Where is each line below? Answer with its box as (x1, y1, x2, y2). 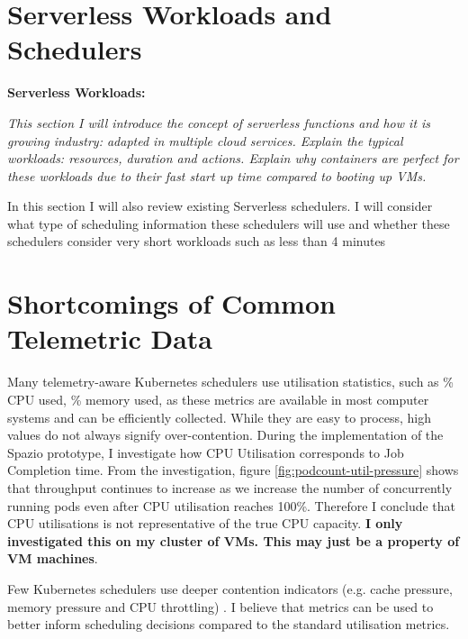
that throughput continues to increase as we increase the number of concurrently (7, 478, 453, 497)
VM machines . (7, 549, 98, 568)
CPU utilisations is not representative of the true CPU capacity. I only (7, 514, 403, 533)
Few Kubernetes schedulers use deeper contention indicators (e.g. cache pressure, (7, 579, 453, 598)
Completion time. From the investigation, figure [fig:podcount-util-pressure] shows (7, 461, 459, 479)
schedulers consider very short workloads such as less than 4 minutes (7, 232, 386, 251)
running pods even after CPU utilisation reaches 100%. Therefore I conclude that (7, 496, 456, 515)
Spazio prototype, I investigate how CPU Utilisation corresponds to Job (7, 443, 404, 461)
